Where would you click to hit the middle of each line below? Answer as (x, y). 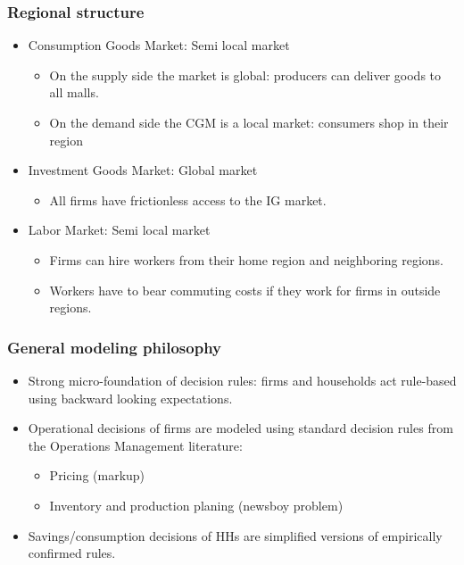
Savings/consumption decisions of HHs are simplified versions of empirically (235, 535)
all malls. (74, 92)
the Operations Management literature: (135, 445)
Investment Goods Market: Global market (143, 170)
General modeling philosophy (115, 347)
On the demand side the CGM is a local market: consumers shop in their (249, 122)
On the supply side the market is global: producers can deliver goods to (245, 75)
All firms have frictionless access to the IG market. (188, 199)
